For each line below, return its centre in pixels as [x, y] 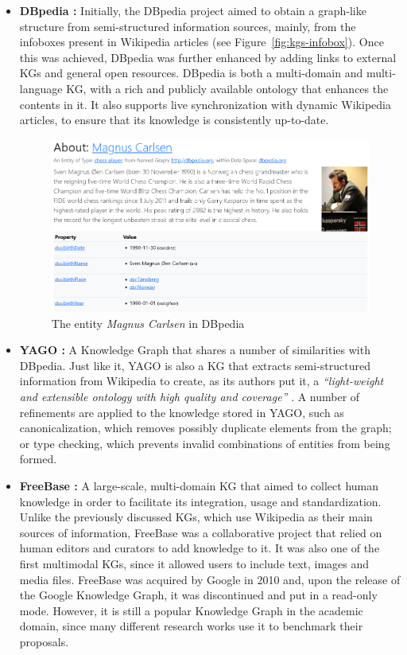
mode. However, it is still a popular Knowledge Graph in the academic [191, 610]
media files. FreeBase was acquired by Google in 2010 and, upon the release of [210, 579]
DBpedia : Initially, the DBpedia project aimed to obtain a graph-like [193, 10]
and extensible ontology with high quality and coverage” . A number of [190, 396]
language [41, 88]
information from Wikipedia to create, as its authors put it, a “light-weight [202, 381]
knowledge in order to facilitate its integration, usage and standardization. [200, 501]
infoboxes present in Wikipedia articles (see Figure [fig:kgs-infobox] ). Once [202, 42]
